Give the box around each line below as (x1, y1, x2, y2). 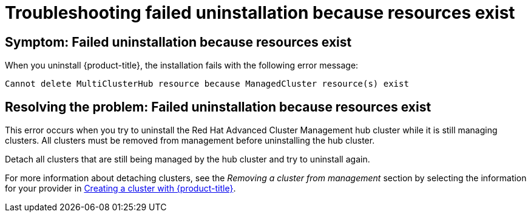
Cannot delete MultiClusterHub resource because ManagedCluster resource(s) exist (5, 79, 409, 89)
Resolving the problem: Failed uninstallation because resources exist (5, 99, 431, 115)
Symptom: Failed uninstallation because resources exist (5, 34, 352, 50)
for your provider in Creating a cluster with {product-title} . (5, 183, 236, 194)
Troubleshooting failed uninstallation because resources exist (5, 2, 515, 23)
